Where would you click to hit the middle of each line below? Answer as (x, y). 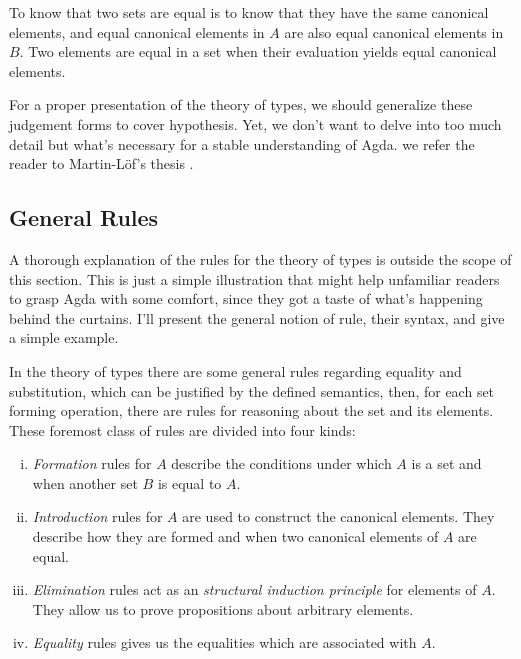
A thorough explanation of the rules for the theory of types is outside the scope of (260, 258)
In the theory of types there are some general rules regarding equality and (235, 370)
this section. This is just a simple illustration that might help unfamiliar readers (254, 278)
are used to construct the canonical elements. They (338, 516)
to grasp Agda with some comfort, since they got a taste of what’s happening (246, 298)
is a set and (446, 463)
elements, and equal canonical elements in (137, 31)
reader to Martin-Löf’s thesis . (101, 163)
